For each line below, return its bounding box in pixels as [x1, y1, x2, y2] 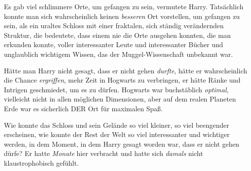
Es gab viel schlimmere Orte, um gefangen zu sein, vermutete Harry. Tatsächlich [4, 1, 244, 11]
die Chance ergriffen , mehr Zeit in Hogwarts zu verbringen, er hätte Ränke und [4, 75, 241, 85]
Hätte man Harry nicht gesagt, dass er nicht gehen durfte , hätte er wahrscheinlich [4, 65, 247, 75]
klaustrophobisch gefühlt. [4, 157, 79, 168]
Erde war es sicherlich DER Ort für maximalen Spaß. [4, 103, 163, 113]
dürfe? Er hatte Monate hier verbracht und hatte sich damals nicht [4, 148, 203, 158]
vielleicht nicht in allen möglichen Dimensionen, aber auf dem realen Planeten [4, 94, 236, 104]
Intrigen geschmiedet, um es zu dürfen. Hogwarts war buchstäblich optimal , [4, 84, 229, 94]
